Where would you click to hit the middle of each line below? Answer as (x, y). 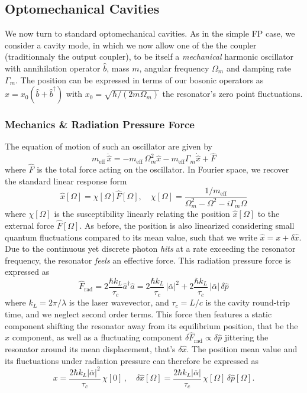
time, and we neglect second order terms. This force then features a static (138, 314)
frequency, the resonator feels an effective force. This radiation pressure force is (148, 260)
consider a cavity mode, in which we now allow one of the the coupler (131, 45)
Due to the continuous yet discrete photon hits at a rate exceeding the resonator (150, 249)
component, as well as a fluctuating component (97, 337)
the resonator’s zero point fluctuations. (232, 94)
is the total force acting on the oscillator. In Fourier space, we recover (163, 169)
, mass (118, 68)
